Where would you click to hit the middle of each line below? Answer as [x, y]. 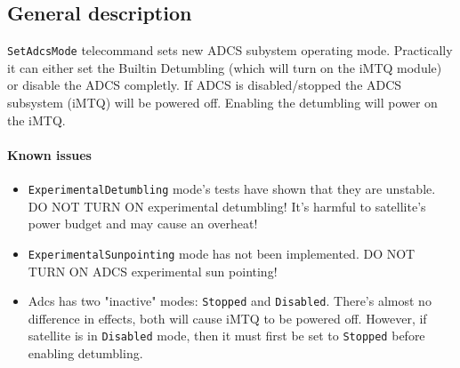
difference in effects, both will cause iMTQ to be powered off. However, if [227, 318]
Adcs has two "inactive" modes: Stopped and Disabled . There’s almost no [230, 301]
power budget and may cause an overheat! [143, 224]
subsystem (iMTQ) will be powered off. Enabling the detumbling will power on [222, 103]
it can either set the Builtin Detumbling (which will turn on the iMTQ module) [225, 67]
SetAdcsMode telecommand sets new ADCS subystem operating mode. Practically [230, 50]
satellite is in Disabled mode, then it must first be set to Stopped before [226, 336]
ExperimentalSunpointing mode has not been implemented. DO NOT [222, 253]
